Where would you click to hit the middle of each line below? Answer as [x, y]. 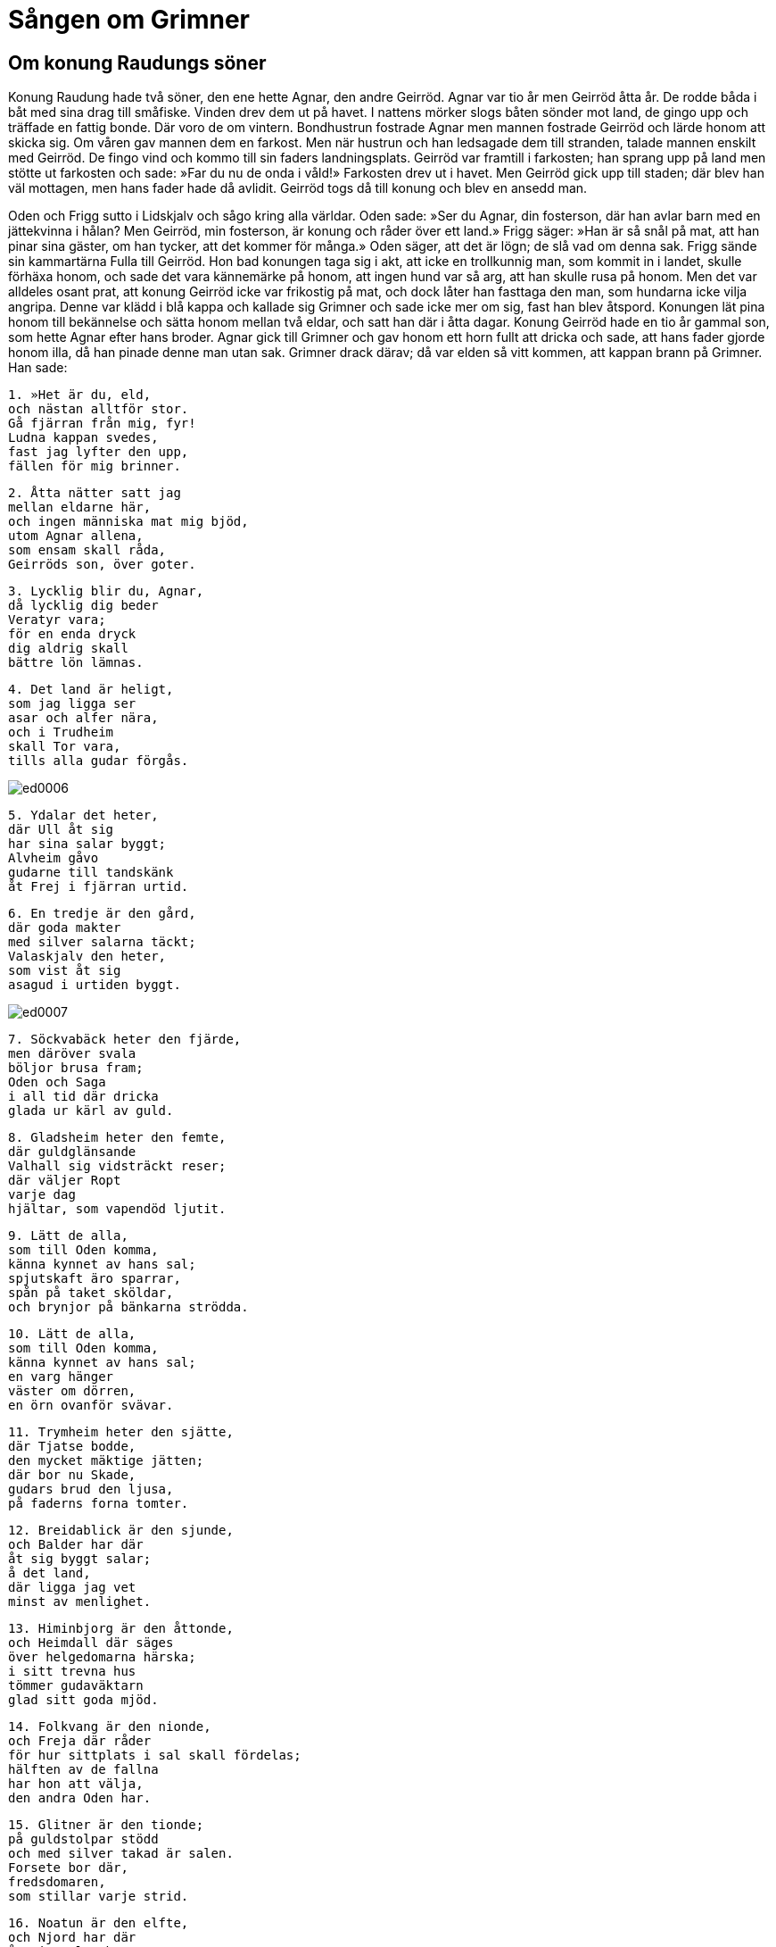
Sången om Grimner [129, 20]
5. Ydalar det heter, [83, 815]
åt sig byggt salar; [80, 1559]
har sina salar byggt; [87, 844]
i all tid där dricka [83, 1097]
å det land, [50, 1573]
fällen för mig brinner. [95, 466]
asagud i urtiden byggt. [95, 985]
